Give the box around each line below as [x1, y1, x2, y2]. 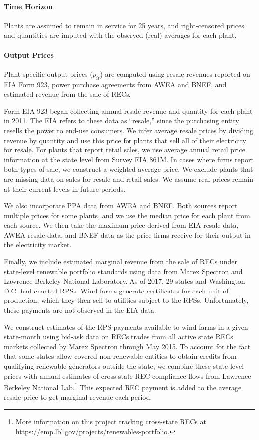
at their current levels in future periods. [4, 183, 126, 194]
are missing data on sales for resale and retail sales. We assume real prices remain [4, 173, 253, 184]
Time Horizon [4, 1, 53, 11]
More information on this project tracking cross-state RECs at [15, 416, 206, 427]
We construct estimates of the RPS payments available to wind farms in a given [4, 321, 248, 332]
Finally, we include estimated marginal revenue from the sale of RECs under [4, 256, 238, 267]
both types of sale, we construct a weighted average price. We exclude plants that [4, 164, 253, 174]
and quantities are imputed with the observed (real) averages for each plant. [4, 30, 237, 40]
